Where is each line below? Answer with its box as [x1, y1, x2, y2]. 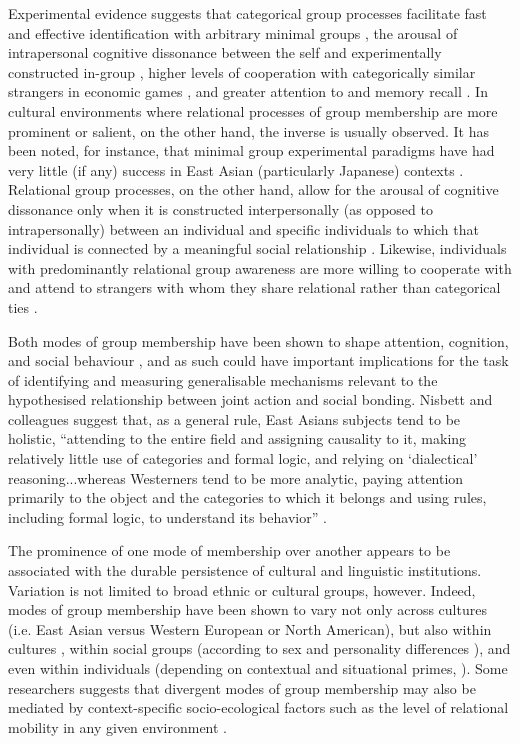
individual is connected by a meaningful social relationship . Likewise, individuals [8, 238, 507, 259]
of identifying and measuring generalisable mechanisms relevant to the [8, 369, 438, 390]
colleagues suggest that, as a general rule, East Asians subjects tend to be [8, 408, 461, 429]
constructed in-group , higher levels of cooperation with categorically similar [8, 61, 476, 82]
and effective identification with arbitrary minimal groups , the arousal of [8, 22, 458, 43]
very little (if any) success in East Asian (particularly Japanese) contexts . [8, 159, 464, 180]
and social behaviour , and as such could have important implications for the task [8, 350, 509, 371]
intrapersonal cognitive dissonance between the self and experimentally [8, 42, 442, 63]
